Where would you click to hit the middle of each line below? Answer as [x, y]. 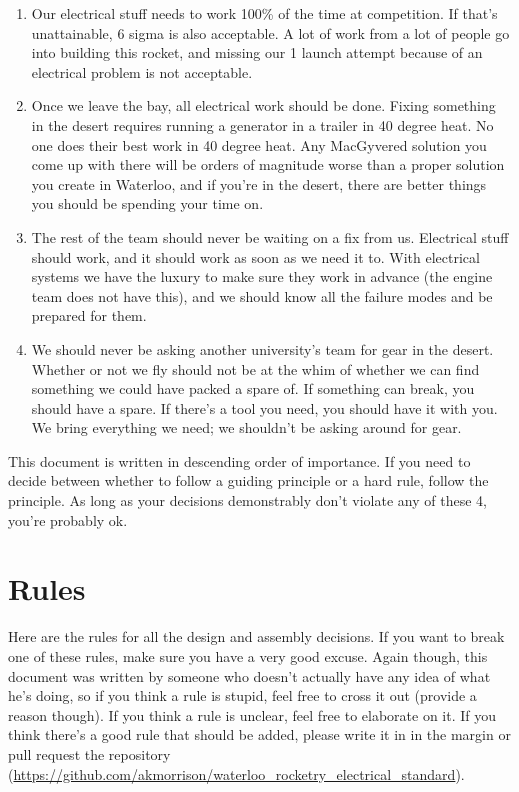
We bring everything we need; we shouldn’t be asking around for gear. [246, 427]
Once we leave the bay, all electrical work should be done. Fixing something [263, 105]
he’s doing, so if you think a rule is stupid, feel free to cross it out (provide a [242, 695]
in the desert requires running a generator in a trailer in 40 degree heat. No [262, 124]
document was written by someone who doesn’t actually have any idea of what [249, 675]
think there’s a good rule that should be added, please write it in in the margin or [259, 734]
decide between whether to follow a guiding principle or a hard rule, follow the [248, 480]
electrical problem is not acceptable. [142, 71]
